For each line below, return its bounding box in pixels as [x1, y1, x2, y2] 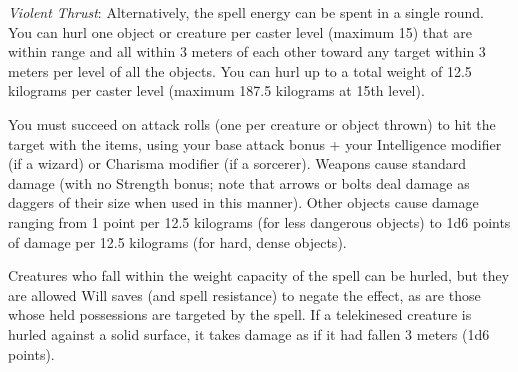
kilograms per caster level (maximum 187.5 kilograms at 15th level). [8, 80, 425, 101]
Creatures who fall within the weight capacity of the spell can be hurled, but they [8, 265, 510, 286]
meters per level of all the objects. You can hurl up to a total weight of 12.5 [8, 60, 472, 81]
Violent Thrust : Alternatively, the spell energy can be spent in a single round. [8, 2, 485, 22]
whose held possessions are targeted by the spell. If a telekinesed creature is [8, 304, 472, 325]
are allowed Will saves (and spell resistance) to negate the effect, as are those [8, 284, 481, 305]
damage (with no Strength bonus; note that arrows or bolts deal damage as [8, 172, 470, 193]
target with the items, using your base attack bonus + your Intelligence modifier [8, 133, 502, 154]
